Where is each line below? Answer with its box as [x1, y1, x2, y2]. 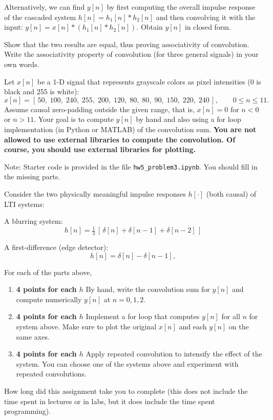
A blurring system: [4, 216, 63, 226]
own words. [4, 58, 39, 69]
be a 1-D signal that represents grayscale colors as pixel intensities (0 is [37, 76, 261, 87]
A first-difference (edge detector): [4, 242, 109, 253]
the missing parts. [4, 171, 60, 182]
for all [221, 311, 240, 322]
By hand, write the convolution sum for [86, 284, 210, 295]
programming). [4, 406, 51, 416]
